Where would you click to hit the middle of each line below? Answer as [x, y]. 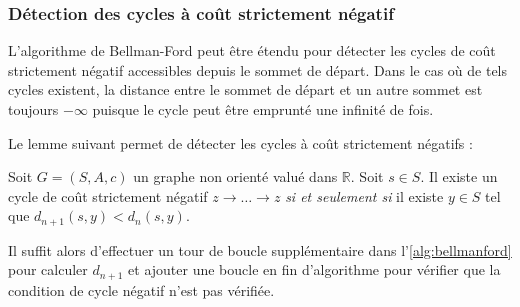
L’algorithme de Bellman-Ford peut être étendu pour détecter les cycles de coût [252, 50]
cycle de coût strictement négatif [108, 195]
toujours [33, 109]
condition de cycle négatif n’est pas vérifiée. [141, 289]
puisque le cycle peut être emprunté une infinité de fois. [263, 109]
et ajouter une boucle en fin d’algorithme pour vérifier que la [314, 269]
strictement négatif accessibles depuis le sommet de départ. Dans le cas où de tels [258, 69]
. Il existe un [459, 176]
